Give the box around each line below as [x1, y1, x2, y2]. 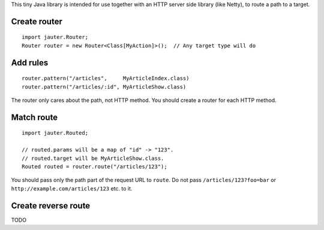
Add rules [11, 57, 49, 68]
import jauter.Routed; [22, 129, 89, 137]
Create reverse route [11, 201, 91, 211]
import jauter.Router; [22, 34, 89, 41]
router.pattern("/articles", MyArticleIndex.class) [22, 75, 190, 82]
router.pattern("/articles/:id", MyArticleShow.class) [22, 83, 187, 90]
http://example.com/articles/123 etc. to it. [11, 184, 133, 192]
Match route [11, 112, 58, 122]
